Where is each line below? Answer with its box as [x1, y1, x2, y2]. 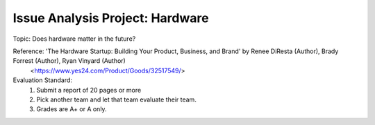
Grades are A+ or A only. [36, 105, 107, 113]
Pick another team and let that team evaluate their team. [36, 95, 197, 104]
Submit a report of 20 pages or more [36, 86, 142, 94]
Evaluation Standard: [12, 76, 73, 84]
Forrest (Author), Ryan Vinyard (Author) [12, 57, 126, 65]
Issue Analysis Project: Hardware [12, 10, 209, 26]
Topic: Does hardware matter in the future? [12, 35, 136, 43]
